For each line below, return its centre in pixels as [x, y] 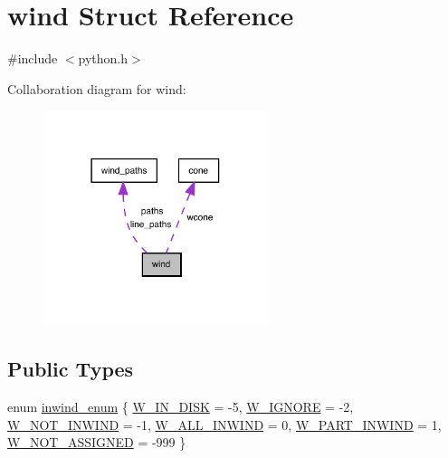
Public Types [71, 369]
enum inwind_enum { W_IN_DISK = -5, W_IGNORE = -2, [181, 407]
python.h [103, 58]
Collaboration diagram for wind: [97, 88]
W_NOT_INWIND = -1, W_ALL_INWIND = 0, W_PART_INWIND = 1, [224, 424]
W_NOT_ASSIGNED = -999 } [97, 442]
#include [33, 58]
